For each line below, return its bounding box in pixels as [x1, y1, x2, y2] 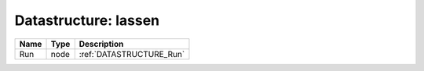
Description [79, 38, 124, 49]
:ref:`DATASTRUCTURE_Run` [79, 48, 185, 59]
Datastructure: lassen [14, 12, 160, 29]
